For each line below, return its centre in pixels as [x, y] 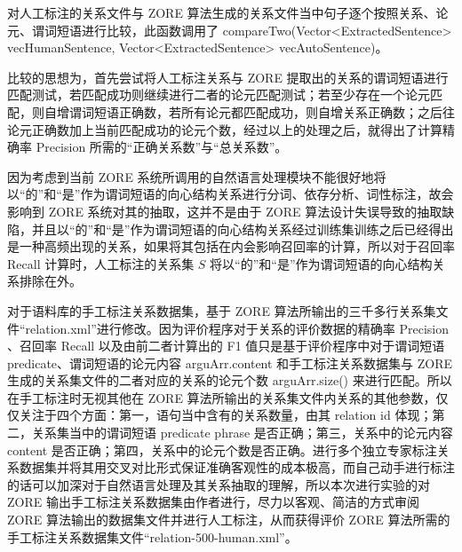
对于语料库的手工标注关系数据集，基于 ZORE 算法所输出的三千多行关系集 [222, 310]
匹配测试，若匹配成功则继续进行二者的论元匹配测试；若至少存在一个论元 [219, 95]
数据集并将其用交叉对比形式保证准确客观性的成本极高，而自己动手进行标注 [237, 467]
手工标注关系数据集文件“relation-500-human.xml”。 [152, 536]
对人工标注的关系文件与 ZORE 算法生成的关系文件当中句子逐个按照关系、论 [228, 12]
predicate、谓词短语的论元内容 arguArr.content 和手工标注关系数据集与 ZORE [230, 363]
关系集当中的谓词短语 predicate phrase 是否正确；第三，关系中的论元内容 [242, 433]
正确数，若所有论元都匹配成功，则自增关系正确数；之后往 [287, 111]
